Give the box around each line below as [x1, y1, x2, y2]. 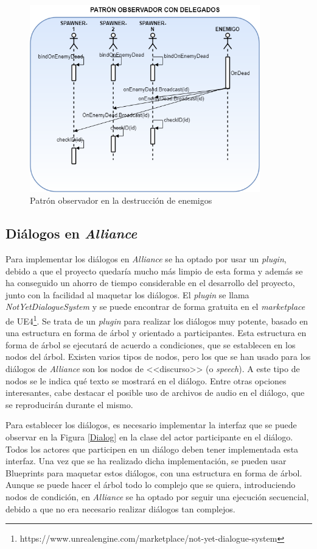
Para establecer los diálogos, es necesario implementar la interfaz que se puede [5, 418, 297, 431]
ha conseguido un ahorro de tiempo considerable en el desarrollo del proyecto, [5, 276, 295, 289]
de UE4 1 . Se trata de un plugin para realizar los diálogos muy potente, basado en [5, 312, 308, 327]
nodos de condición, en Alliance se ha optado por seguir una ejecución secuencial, [5, 490, 309, 503]
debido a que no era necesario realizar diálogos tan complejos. [5, 502, 235, 515]
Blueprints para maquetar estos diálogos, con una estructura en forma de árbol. [5, 466, 302, 479]
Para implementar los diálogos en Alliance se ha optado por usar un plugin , [5, 253, 287, 265]
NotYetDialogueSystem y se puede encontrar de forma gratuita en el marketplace [5, 300, 305, 313]
